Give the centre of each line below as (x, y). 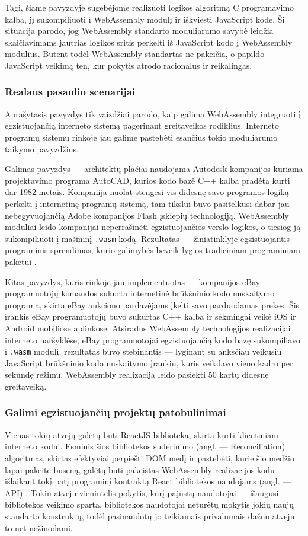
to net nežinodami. (39, 527)
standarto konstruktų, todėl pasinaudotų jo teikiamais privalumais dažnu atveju (150, 516)
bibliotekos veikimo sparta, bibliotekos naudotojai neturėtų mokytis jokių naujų (150, 504)
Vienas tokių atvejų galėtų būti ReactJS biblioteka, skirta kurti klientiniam (142, 434)
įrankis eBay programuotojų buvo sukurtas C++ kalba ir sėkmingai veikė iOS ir (150, 316)
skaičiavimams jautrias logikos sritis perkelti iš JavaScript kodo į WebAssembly (149, 42)
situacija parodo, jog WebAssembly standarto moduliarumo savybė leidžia (139, 31)
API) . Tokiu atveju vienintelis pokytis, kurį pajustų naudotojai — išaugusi (142, 492)
